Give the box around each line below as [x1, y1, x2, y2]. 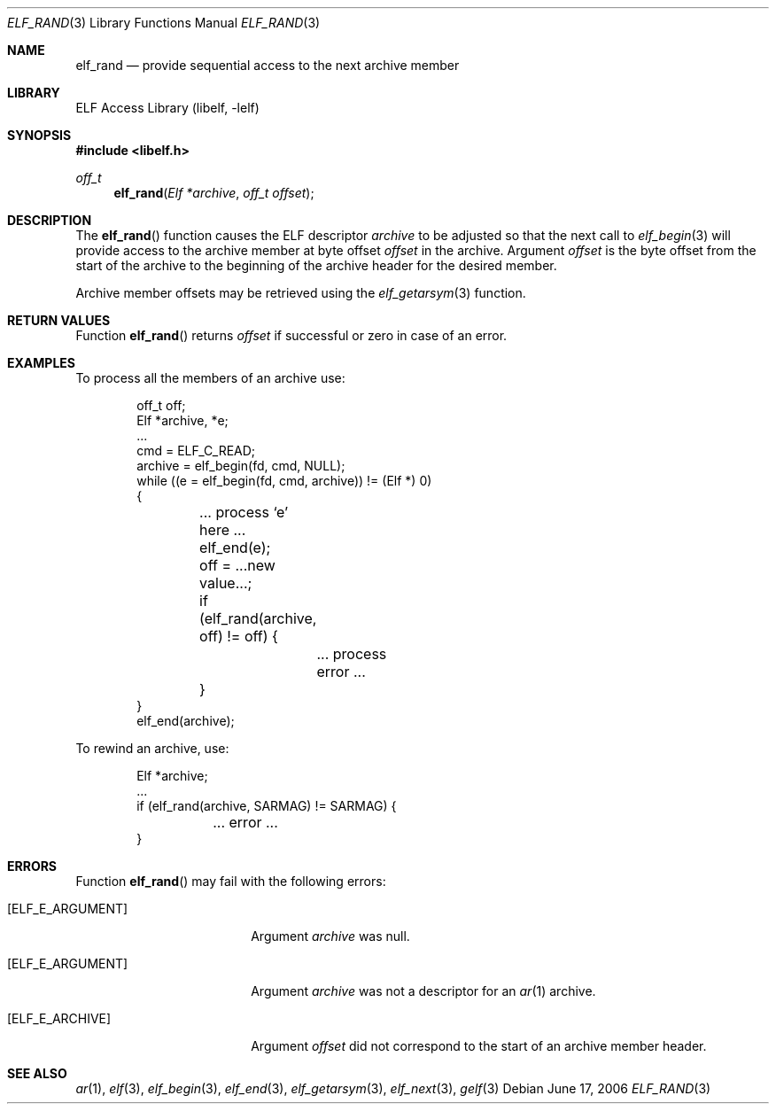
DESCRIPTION [7, 213, 92, 228]
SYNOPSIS [7, 128, 72, 143]
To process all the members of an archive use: [75, 370, 345, 385]
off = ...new [199, 556, 275, 574]
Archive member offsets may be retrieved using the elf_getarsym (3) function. [75, 285, 526, 300]
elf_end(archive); [136, 713, 235, 728]
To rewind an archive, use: [75, 741, 229, 756]
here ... [199, 521, 246, 539]
